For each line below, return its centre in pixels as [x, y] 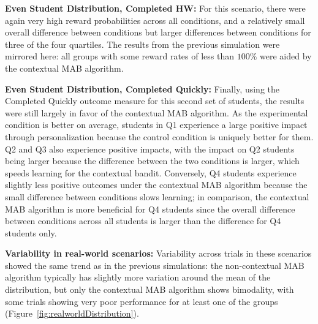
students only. [31, 232]
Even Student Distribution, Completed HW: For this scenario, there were [155, 8]
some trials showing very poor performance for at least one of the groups [142, 301]
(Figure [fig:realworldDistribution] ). [72, 313]
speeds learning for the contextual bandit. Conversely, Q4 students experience [151, 172]
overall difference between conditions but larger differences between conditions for [158, 32]
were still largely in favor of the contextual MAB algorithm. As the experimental [157, 112]
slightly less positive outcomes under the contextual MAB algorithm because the [156, 185]
